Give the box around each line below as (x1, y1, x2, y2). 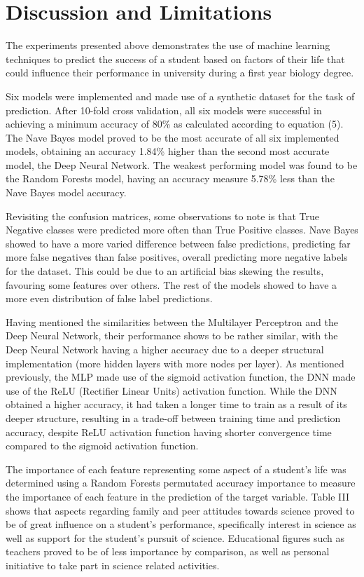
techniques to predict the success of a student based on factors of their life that (6, 51, 345, 66)
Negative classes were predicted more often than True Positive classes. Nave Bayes (6, 222, 358, 237)
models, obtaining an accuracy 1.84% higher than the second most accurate (6, 144, 330, 158)
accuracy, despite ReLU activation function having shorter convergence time (6, 424, 332, 439)
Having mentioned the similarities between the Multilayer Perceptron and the (6, 314, 338, 329)
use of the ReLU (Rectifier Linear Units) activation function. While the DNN (6, 383, 337, 398)
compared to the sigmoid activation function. (6, 438, 199, 453)
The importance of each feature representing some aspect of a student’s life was (6, 461, 346, 476)
